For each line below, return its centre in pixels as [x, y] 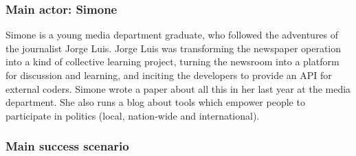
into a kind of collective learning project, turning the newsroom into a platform [173, 62]
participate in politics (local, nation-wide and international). [133, 115]
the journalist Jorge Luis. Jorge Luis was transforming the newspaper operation [174, 48]
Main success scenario [67, 146]
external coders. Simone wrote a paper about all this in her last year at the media [178, 88]
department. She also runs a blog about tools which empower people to [155, 102]
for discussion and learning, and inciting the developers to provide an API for [169, 75]
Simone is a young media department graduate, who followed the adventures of [172, 35]
